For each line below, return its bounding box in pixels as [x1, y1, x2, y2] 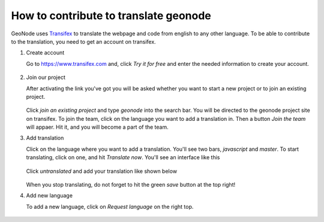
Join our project [26, 74, 66, 81]
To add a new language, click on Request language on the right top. [26, 203, 194, 210]
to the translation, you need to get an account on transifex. [11, 38, 156, 45]
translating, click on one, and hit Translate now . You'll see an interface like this [26, 154, 220, 161]
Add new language [26, 192, 73, 199]
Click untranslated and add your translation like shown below [26, 168, 177, 175]
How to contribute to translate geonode [11, 9, 211, 22]
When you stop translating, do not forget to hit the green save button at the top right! [26, 181, 236, 188]
